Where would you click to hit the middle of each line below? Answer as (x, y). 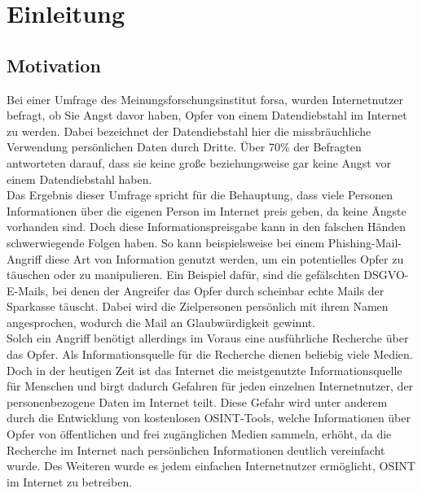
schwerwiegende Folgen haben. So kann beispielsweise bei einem (166, 242)
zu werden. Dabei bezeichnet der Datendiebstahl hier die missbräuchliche (189, 131)
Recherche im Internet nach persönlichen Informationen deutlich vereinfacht (196, 449)
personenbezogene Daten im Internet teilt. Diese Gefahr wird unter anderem (197, 401)
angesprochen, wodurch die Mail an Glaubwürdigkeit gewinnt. (161, 322)
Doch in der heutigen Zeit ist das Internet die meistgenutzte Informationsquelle (204, 370)
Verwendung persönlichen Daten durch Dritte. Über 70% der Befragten (184, 147)
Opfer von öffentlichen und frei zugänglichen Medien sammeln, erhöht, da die (199, 434)
